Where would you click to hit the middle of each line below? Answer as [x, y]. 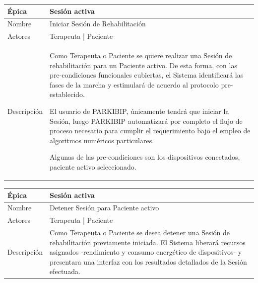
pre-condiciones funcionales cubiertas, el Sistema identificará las [147, 75]
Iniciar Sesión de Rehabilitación [98, 24]
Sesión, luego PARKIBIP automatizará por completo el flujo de [146, 121]
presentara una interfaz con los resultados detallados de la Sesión [148, 261]
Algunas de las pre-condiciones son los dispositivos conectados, [145, 157]
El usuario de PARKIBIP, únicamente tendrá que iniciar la [139, 111]
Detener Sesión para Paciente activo [104, 208]
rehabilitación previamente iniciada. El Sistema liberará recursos [148, 242]
